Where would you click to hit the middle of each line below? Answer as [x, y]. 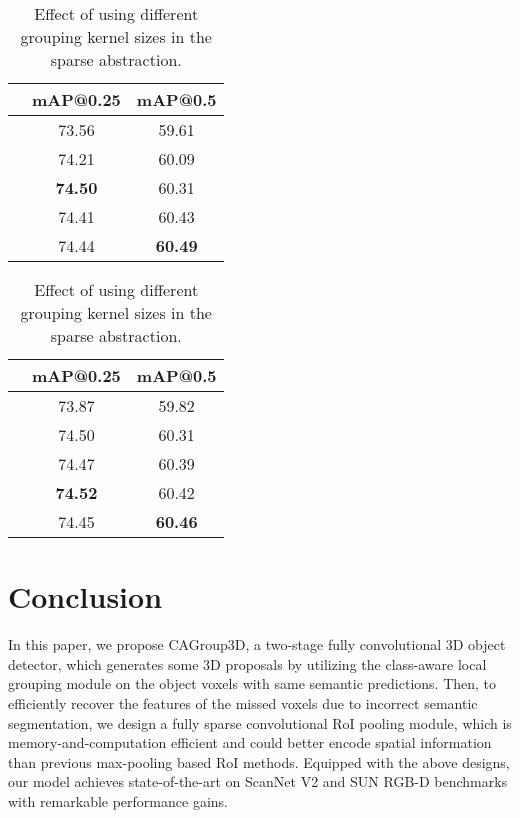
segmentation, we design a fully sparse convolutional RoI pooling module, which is [260, 722]
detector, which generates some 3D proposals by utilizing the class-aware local [247, 663]
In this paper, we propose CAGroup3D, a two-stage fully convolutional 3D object [257, 644]
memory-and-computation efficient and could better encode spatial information [250, 742]
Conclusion [85, 596]
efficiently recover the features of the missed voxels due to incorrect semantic [243, 702]
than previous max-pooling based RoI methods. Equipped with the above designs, [259, 761]
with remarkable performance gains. [118, 800]
